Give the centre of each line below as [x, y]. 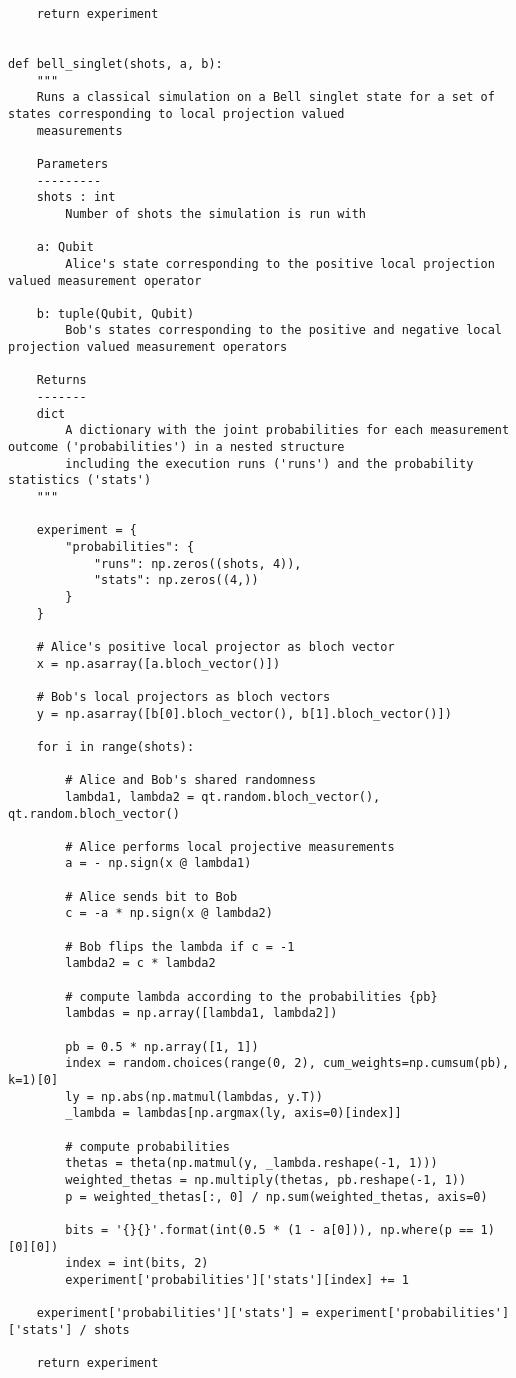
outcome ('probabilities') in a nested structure [176, 447]
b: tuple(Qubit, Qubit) [115, 313]
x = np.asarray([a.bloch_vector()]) [158, 663]
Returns [61, 380]
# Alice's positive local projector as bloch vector [215, 646]
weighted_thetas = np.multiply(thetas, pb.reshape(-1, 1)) [266, 1179]
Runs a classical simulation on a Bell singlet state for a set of [265, 97]
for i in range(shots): [115, 746]
